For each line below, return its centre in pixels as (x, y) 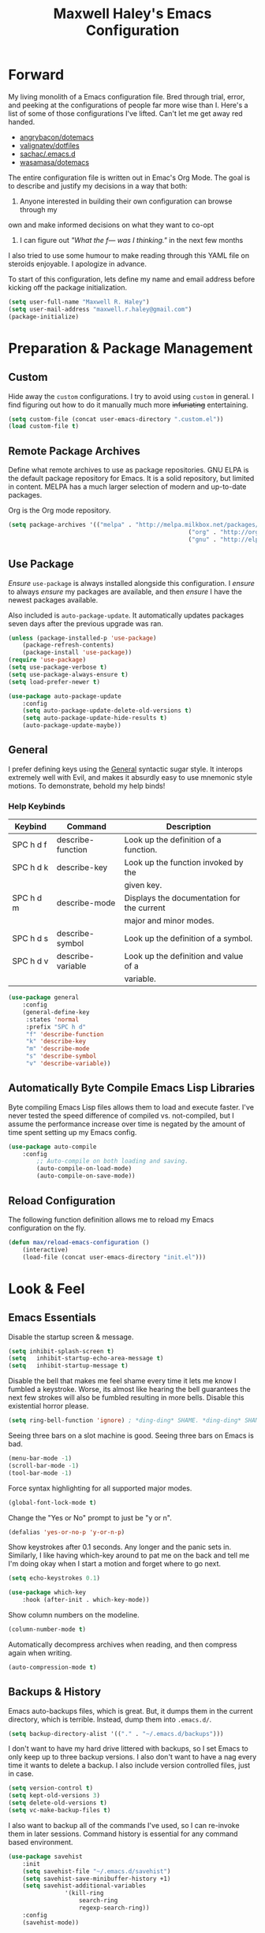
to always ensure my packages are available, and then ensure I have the (125, 591)
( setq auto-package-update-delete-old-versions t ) (107, 711)
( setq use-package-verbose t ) (58, 667)
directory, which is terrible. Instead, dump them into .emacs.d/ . (110, 1719)
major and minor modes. (169, 921)
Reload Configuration (62, 1201)
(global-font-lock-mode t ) (52, 1502)
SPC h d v (30, 961)
